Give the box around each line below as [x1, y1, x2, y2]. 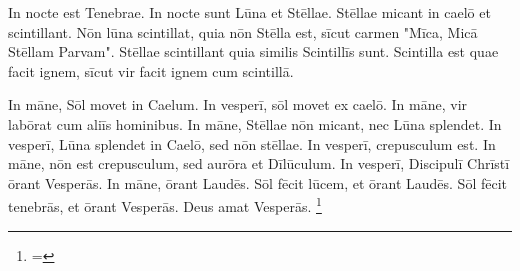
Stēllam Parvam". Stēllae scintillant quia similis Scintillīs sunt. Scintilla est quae [8, 41, 499, 62]
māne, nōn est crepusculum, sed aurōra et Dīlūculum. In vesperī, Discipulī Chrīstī [8, 153, 510, 174]
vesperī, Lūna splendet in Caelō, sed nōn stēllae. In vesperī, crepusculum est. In [8, 133, 496, 154]
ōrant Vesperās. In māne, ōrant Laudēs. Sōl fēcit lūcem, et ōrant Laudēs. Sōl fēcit [8, 172, 507, 193]
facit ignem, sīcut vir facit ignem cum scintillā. [8, 60, 294, 81]
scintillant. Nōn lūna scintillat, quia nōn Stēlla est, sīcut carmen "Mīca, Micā [8, 21, 478, 42]
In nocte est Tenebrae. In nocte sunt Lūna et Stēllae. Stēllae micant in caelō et [8, 2, 491, 22]
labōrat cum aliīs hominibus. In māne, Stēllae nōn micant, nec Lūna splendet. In [8, 113, 502, 134]
